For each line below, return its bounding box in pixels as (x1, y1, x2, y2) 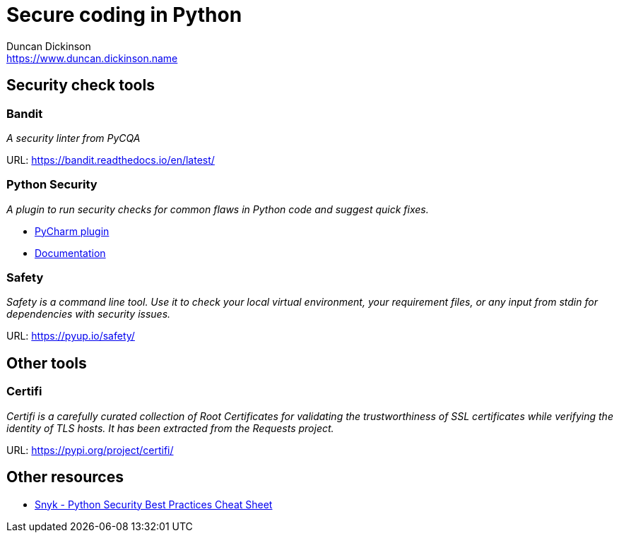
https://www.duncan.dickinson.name (6, 52, 178, 64)
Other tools (6, 354, 87, 372)
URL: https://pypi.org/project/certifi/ (6, 443, 174, 456)
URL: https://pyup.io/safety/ (6, 330, 135, 342)
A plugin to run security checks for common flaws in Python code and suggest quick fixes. (6, 203, 429, 215)
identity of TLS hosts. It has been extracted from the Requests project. (6, 422, 334, 434)
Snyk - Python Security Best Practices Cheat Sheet (35, 498, 273, 510)
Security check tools (6, 76, 155, 95)
